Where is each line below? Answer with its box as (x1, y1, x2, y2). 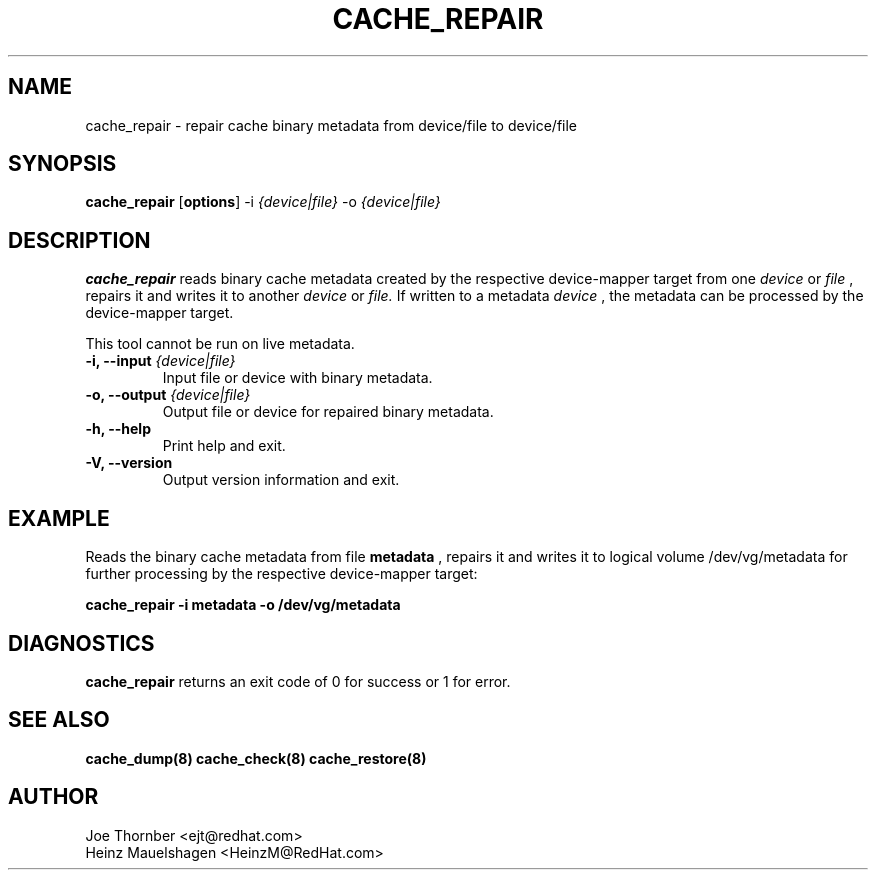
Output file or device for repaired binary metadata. (162, 403, 494, 421)
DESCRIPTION (8, 227, 151, 253)
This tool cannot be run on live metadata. (85, 335, 355, 353)
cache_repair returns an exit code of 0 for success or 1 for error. (85, 672, 511, 690)
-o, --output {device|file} (85, 386, 251, 404)
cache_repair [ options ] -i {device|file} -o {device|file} (85, 193, 441, 211)
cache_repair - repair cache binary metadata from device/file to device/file (85, 116, 578, 134)
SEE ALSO (8, 707, 110, 733)
